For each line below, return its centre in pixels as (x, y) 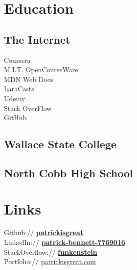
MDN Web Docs (29, 79)
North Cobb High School (68, 173)
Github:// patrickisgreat (44, 232)
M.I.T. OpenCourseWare (41, 69)
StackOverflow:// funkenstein (51, 252)
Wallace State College (60, 144)
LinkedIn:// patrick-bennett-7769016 (65, 242)
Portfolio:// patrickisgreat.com (50, 261)
